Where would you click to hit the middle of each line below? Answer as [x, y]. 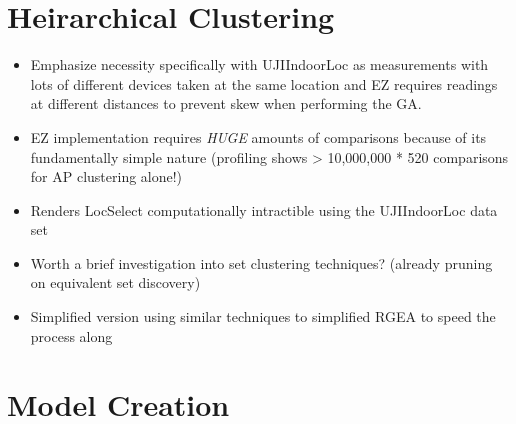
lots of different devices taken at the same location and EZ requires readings [264, 83]
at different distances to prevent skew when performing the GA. [226, 103]
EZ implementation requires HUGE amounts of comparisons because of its [258, 136]
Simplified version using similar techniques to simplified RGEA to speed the [263, 316]
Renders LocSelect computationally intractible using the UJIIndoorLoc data [264, 209]
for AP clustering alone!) [106, 176]
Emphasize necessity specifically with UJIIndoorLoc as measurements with [259, 64]
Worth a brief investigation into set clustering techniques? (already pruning [261, 262]
